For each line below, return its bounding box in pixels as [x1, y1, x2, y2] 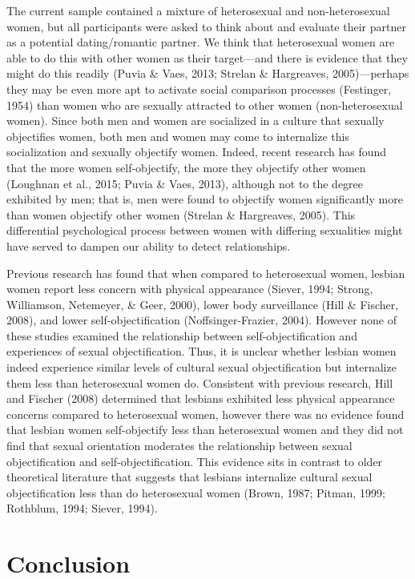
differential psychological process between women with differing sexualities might [6, 222, 403, 239]
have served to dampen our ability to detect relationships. [6, 237, 291, 254]
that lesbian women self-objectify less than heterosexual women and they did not [6, 421, 404, 438]
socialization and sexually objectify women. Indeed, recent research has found [6, 143, 387, 160]
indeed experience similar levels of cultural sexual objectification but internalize [6, 359, 397, 376]
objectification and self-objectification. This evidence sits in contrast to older [6, 452, 383, 469]
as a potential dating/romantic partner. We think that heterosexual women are [6, 34, 395, 50]
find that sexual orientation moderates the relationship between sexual [6, 437, 353, 454]
